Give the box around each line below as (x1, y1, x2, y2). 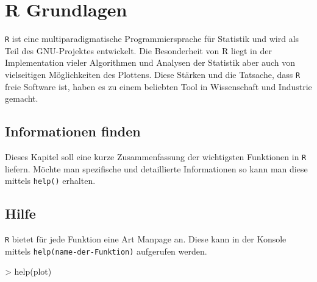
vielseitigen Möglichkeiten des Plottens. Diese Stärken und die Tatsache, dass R (5, 68, 301, 80)
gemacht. (5, 92, 38, 105)
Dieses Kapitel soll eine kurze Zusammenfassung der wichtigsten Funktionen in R (5, 150, 307, 163)
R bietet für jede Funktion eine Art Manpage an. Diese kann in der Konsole (5, 233, 287, 245)
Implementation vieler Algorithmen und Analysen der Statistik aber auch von (5, 56, 295, 69)
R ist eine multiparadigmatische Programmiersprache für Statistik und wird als (5, 32, 299, 45)
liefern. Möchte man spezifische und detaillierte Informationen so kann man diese (5, 162, 308, 175)
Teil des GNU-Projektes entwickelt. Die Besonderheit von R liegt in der (5, 44, 272, 57)
